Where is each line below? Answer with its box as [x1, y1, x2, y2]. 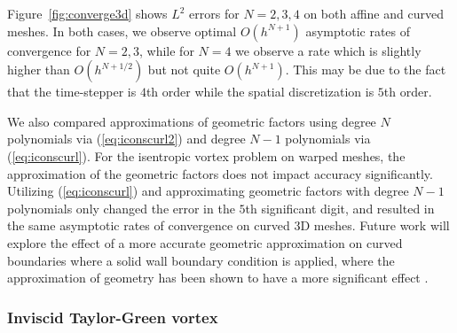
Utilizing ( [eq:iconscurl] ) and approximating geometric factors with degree [7, 182, 409, 200]
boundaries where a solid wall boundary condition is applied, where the [7, 251, 395, 269]
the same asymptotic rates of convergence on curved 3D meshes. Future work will [7, 216, 450, 235]
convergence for [7, 41, 91, 59]
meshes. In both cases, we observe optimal [7, 21, 237, 40]
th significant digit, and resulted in [245, 198, 435, 217]
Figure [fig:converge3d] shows [7, 4, 168, 22]
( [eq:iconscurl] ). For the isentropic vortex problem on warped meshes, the [7, 146, 406, 165]
